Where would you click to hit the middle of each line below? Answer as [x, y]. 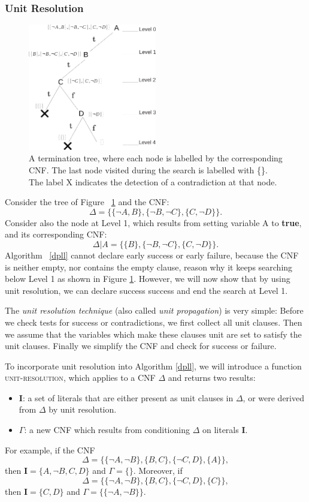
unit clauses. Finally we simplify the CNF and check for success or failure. [141, 346]
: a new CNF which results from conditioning [107, 430]
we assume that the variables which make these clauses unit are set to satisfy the [153, 334]
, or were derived [273, 397]
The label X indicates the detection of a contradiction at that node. [153, 181]
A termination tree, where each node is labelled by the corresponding [156, 158]
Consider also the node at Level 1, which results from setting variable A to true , [153, 222]
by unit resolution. [83, 409]
